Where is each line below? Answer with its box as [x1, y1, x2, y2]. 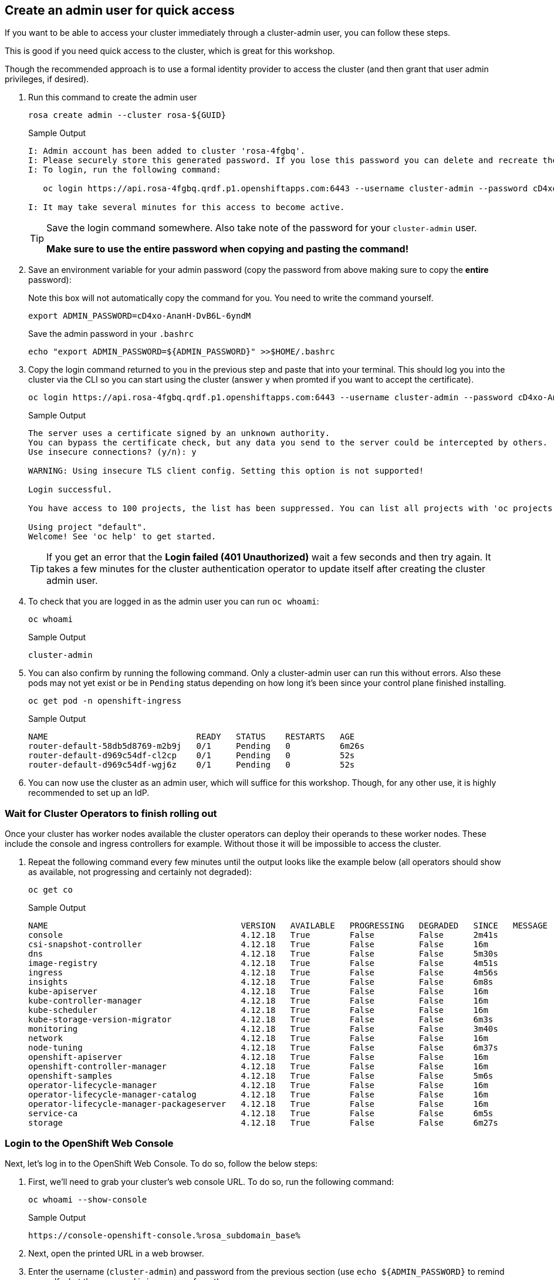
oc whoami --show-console [28, 1194, 147, 1204]
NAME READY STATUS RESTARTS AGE [28, 732, 355, 742]
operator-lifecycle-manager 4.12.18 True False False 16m [28, 1080, 488, 1090]
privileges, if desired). [5, 74, 89, 85]
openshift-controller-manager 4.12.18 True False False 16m [28, 1062, 488, 1072]
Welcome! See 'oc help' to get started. [28, 532, 217, 542]
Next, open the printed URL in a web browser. [28, 1248, 204, 1258]
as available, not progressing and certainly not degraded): [28, 867, 252, 877]
